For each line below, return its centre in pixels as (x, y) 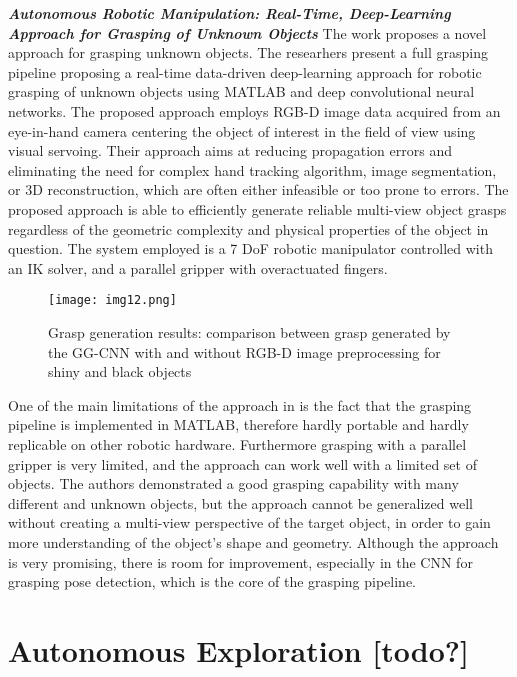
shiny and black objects (120, 371)
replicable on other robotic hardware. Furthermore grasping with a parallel (237, 443)
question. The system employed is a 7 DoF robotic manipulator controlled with (250, 248)
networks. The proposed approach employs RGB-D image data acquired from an (254, 110)
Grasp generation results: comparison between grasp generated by (249, 331)
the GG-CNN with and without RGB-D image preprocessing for (244, 351)
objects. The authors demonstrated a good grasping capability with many (233, 483)
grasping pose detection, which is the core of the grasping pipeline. (212, 581)
